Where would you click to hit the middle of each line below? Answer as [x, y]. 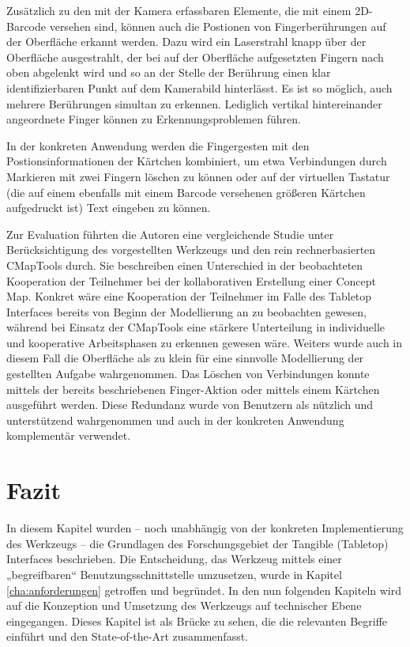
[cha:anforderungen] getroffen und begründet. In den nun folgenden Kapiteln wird [204, 590]
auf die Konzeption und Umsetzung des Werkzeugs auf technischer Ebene [184, 605]
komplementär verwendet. [69, 435]
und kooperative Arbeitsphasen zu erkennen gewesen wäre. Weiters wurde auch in [205, 342]
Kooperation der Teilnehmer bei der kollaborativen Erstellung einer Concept [192, 280]
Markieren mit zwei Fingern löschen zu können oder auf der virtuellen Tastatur [198, 176]
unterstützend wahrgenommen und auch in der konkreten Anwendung [175, 420]
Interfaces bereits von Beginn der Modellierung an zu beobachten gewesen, [186, 311]
